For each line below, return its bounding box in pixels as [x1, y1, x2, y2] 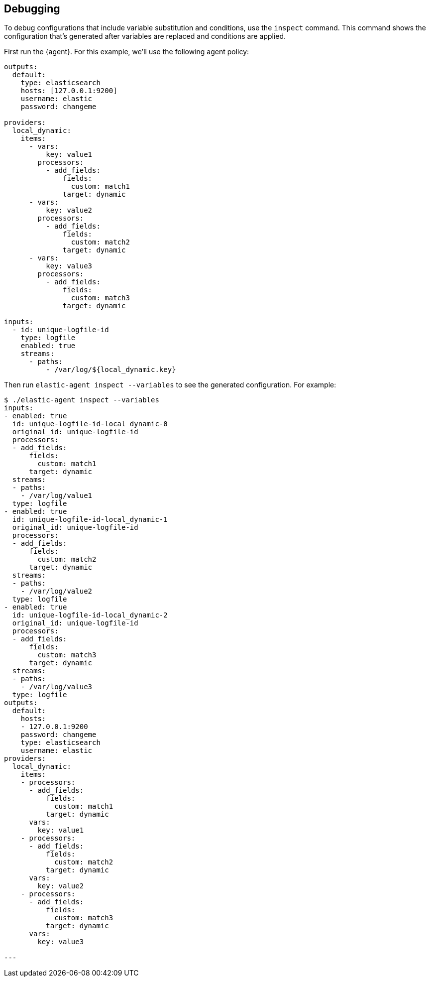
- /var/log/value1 [20, 491, 93, 500]
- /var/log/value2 [20, 587, 93, 596]
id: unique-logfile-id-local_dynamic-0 [12, 420, 168, 428]
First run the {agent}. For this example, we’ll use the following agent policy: [4, 47, 249, 56]
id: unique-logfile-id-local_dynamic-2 [12, 611, 168, 619]
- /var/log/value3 [20, 683, 93, 691]
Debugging [4, 2, 60, 15]
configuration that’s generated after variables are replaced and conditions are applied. [4, 32, 286, 41]
